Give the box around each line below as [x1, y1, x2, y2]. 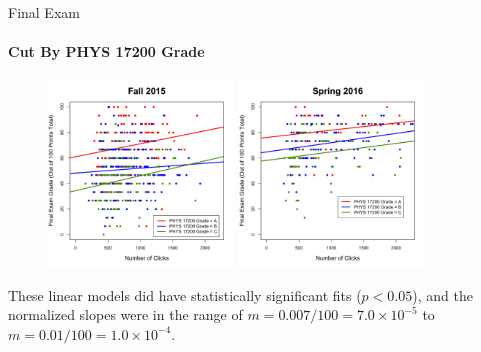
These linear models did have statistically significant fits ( [8, 284, 362, 305]
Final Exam [8, 2, 80, 22]
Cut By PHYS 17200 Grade [8, 41, 205, 62]
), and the [412, 284, 473, 305]
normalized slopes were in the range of [8, 304, 243, 325]
